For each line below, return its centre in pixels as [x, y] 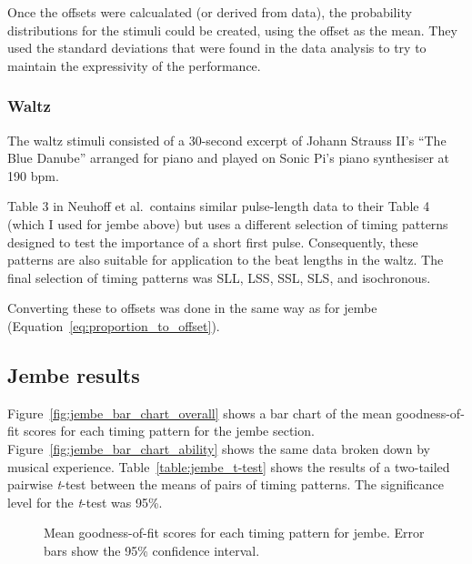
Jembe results [74, 374]
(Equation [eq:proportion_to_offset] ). [114, 325]
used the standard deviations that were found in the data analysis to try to [217, 48]
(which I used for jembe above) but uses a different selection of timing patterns [228, 223]
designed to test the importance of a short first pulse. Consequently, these [213, 242]
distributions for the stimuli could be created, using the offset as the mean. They [232, 30]
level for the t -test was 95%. [85, 502]
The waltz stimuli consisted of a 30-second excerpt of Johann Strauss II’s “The [227, 140]
